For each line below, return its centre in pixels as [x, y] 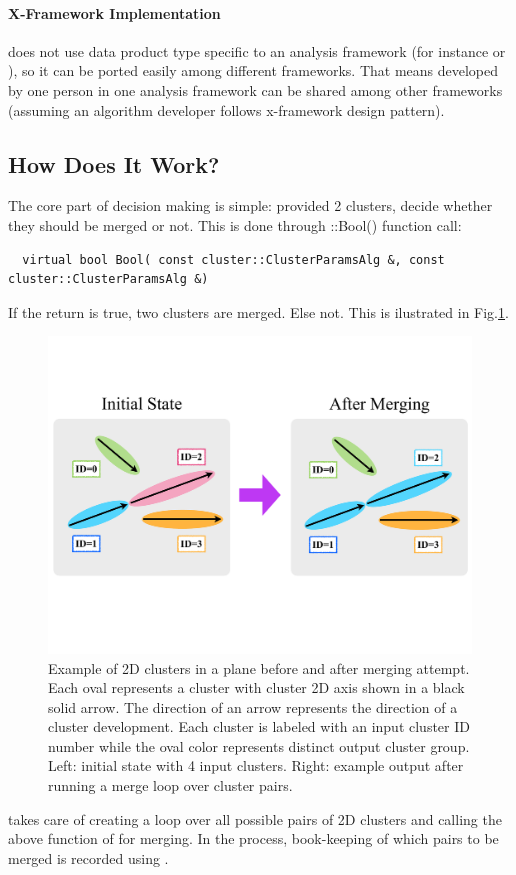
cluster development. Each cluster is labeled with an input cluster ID [259, 726]
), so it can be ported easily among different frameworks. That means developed [253, 70]
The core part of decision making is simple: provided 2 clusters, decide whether [250, 205]
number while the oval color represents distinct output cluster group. [259, 745]
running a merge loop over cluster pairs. [170, 785]
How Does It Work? [114, 163]
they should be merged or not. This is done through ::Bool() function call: [235, 224]
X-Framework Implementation [114, 12]
